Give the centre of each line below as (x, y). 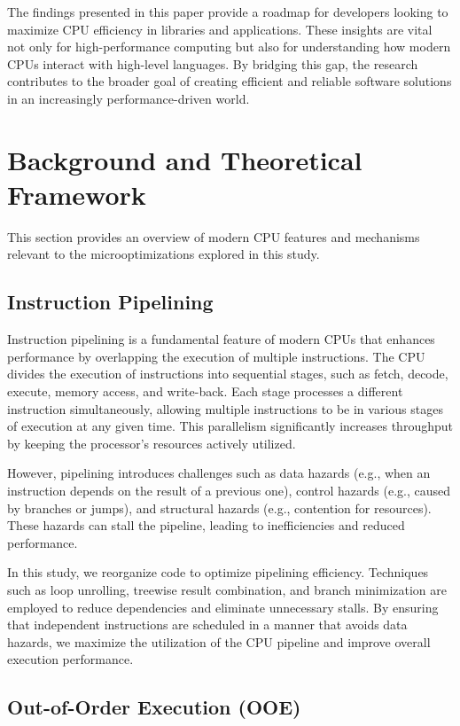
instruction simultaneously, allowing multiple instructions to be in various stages (225, 408)
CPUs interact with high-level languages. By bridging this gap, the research (213, 63)
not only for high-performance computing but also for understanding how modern (229, 47)
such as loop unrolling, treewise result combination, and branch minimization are (227, 589)
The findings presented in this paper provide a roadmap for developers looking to (228, 12)
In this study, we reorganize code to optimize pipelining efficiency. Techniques (218, 572)
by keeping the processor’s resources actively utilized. (152, 443)
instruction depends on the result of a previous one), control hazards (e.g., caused (229, 491)
